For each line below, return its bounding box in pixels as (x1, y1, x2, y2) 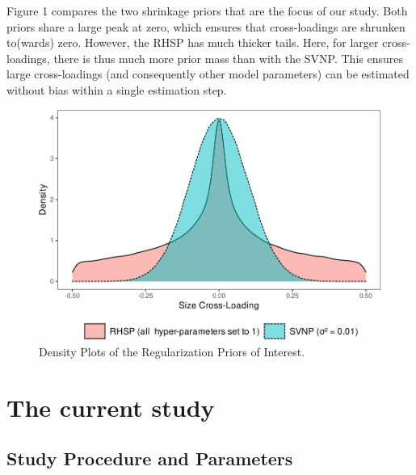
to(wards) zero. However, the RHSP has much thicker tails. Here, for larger (6, 34, 379, 51)
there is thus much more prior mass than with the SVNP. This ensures (53, 49, 403, 66)
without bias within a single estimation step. (6, 81, 227, 98)
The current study (6, 390, 215, 423)
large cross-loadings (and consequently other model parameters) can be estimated (6, 65, 410, 82)
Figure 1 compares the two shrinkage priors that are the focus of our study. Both (6, 2, 408, 19)
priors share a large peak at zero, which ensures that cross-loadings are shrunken (6, 18, 405, 35)
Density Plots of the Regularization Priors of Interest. (39, 343, 305, 360)
